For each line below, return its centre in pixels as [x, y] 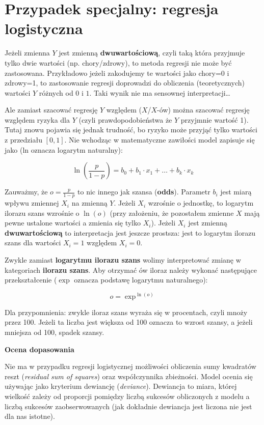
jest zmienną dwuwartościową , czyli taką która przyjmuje [152, 53]
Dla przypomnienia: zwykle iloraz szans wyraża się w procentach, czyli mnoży [126, 312]
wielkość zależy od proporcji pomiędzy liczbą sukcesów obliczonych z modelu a [127, 396]
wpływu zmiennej [32, 203]
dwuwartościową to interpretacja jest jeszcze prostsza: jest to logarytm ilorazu [130, 232]
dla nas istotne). [30, 416]
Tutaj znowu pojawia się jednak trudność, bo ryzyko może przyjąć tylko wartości [131, 130]
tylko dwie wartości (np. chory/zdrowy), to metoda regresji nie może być [118, 62]
